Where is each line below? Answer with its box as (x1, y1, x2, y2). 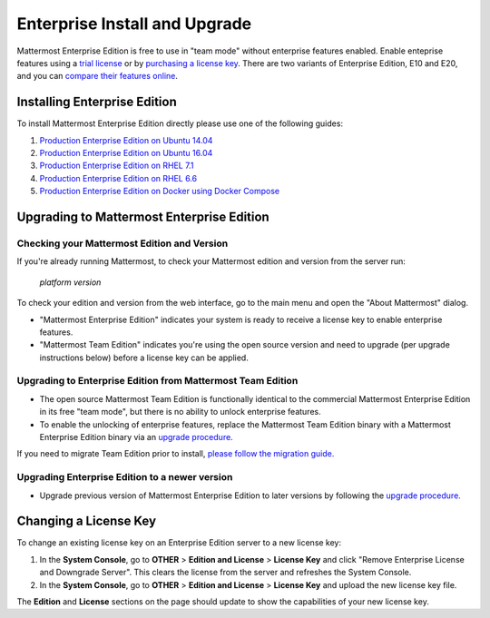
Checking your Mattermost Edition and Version (16, 237, 229, 250)
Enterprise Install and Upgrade (16, 14, 252, 34)
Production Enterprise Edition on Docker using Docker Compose (39, 186, 280, 197)
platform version (39, 277, 102, 288)
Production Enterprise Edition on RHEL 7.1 (39, 160, 194, 172)
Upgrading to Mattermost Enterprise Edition (16, 210, 269, 224)
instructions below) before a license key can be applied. (39, 352, 249, 363)
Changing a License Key (16, 514, 157, 529)
